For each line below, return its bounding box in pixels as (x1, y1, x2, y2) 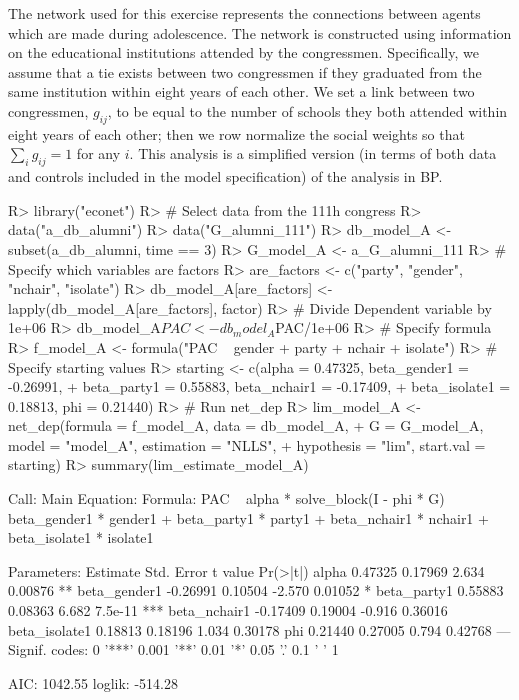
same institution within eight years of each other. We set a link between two (8, 81, 475, 102)
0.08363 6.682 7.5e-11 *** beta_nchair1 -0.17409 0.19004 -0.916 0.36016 (8, 600, 448, 621)
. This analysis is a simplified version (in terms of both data (129, 143, 497, 164)
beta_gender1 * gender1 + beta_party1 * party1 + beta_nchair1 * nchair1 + (8, 507, 489, 528)
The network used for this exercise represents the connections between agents (8, 3, 481, 23)
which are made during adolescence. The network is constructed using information (8, 22, 512, 43)
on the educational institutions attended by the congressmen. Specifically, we (8, 42, 479, 63)
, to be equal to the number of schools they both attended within (107, 100, 508, 121)
